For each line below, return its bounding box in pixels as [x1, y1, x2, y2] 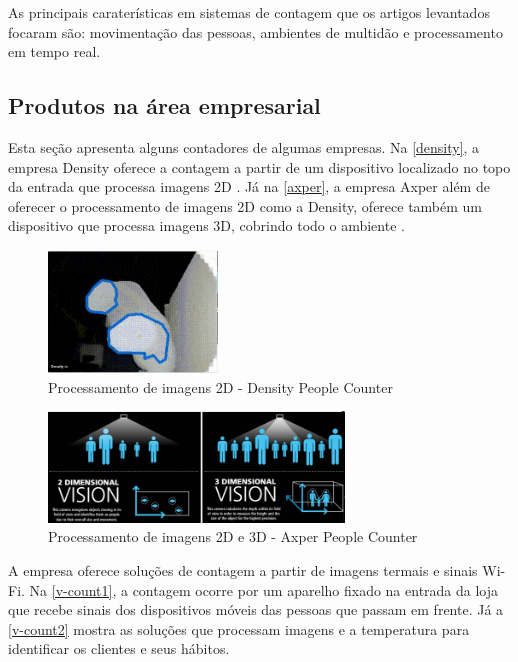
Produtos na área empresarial [8, 90, 321, 121]
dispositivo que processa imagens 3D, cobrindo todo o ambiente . [8, 215, 405, 236]
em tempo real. [8, 41, 101, 62]
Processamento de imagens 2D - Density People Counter [48, 376, 393, 397]
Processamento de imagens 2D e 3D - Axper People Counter [48, 526, 418, 547]
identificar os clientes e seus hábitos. [8, 638, 230, 659]
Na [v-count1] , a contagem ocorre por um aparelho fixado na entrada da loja [29, 579, 499, 600]
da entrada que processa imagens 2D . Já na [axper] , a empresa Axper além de [8, 176, 490, 197]
